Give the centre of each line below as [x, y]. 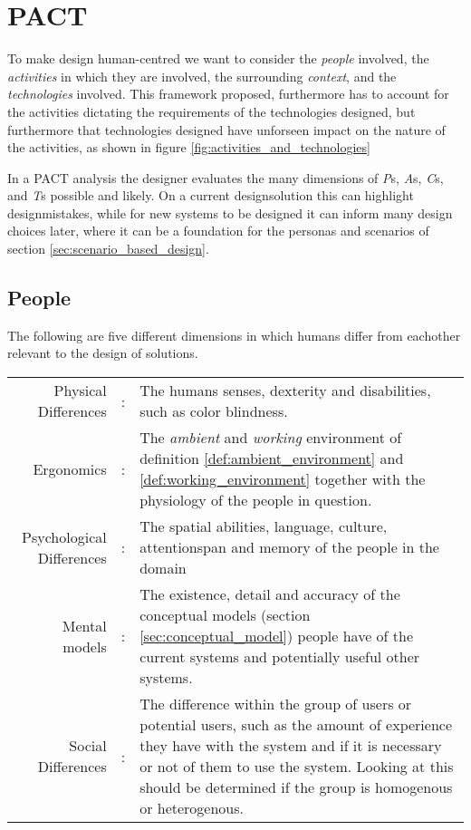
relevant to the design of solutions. [103, 353]
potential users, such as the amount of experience [296, 725]
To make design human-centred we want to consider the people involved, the [218, 58]
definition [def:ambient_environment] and [272, 458]
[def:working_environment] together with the [283, 479]
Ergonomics [70, 468]
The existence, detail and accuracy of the [270, 594]
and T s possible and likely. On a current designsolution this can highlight [211, 195]
